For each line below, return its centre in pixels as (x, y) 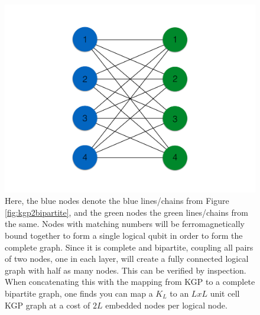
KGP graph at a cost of (48, 305)
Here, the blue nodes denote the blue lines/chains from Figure (117, 201)
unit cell (225, 293)
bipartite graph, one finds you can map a (79, 293)
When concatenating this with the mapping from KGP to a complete (130, 282)
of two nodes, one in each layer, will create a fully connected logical (127, 259)
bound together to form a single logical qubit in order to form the (124, 235)
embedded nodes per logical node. (166, 305)
